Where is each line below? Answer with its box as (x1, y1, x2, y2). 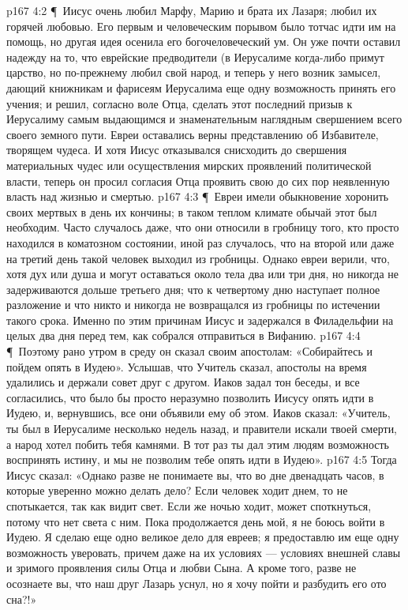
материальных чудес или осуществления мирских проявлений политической (6, 156, 372, 173)
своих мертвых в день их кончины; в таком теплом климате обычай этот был (6, 203, 377, 220)
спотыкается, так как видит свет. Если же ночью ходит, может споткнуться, (6, 498, 372, 514)
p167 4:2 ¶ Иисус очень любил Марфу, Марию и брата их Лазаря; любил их (6, 2, 377, 18)
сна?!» (6, 590, 37, 607)
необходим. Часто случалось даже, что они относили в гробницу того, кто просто (6, 219, 399, 235)
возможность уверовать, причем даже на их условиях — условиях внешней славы (6, 544, 401, 560)
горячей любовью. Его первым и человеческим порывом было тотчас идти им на (6, 17, 396, 34)
